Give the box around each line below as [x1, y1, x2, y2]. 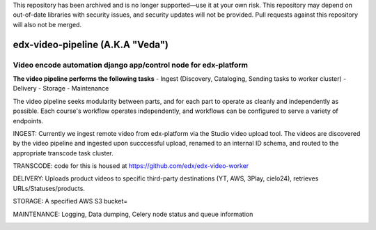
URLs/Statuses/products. [13, 184, 85, 192]
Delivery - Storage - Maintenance [13, 84, 109, 93]
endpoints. [13, 116, 44, 125]
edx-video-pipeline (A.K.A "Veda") [13, 38, 169, 50]
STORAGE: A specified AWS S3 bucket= [13, 197, 128, 206]
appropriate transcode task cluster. [13, 148, 114, 157]
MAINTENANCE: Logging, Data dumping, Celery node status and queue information [13, 210, 253, 218]
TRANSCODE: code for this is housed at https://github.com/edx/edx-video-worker [13, 162, 249, 170]
